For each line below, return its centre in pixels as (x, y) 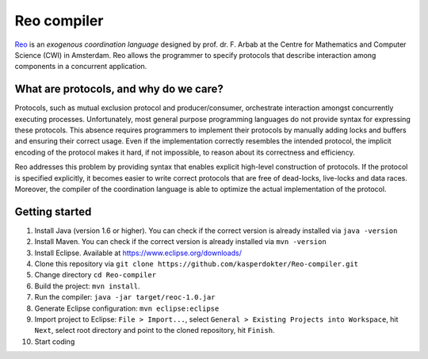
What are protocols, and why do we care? (119, 89)
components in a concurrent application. (81, 67)
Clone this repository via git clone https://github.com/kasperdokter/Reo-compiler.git (196, 264)
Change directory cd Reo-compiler (96, 275)
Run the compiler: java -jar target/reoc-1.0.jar (125, 297)
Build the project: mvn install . (87, 286)
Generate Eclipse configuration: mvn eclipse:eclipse (127, 308)
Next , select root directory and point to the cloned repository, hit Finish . (155, 330)
